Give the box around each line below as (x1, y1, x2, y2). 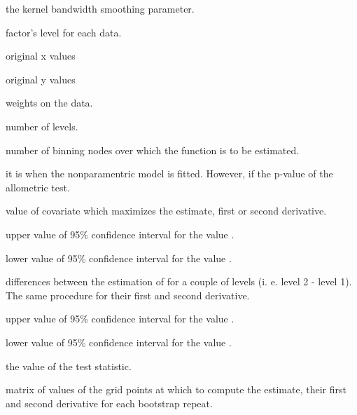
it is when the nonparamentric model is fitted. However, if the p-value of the (6, 166, 333, 181)
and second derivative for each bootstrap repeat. (6, 395, 213, 410)
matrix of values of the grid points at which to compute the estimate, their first (6, 382, 346, 397)
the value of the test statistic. (6, 358, 132, 373)
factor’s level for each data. (6, 25, 122, 39)
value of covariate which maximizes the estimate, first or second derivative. (6, 203, 327, 218)
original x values (6, 48, 76, 63)
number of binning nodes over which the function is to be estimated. (6, 142, 300, 157)
